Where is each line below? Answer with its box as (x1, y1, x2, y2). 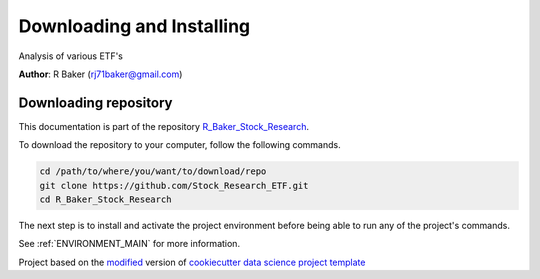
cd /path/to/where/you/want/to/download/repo (39, 166, 267, 177)
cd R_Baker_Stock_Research (39, 194, 172, 205)
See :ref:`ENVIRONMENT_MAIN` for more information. (18, 238, 240, 250)
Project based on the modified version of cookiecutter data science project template (18, 256, 366, 268)
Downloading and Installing (18, 15, 251, 37)
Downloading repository (18, 94, 173, 111)
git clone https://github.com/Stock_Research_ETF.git (39, 180, 309, 191)
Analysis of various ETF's (18, 50, 124, 62)
